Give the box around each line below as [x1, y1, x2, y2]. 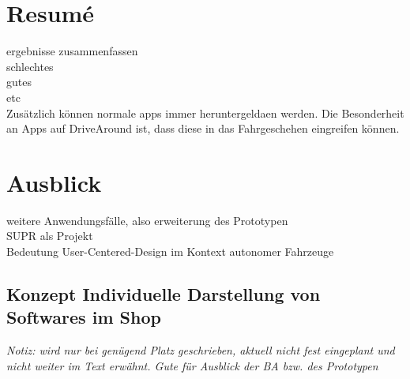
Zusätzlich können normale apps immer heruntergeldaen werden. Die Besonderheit [6, 104, 404, 121]
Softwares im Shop [6, 305, 161, 329]
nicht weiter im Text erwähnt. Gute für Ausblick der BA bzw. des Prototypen [6, 357, 378, 373]
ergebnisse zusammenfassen [6, 43, 138, 59]
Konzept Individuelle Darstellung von [6, 281, 321, 306]
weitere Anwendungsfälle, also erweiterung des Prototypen [6, 212, 288, 228]
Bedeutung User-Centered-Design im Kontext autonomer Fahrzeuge [6, 243, 334, 259]
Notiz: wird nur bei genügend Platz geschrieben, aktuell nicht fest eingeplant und [6, 342, 395, 358]
